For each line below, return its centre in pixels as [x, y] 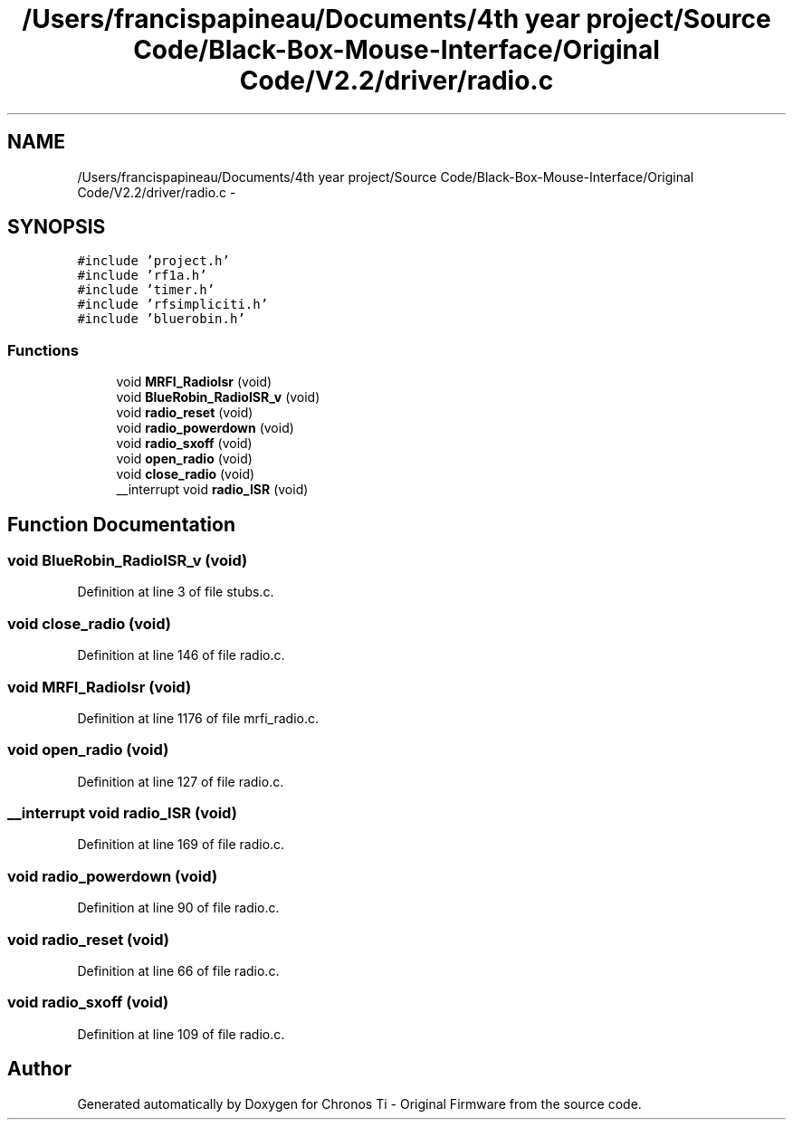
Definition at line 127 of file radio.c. [181, 781]
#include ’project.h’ [153, 261]
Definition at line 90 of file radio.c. [178, 908]
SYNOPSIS [57, 227]
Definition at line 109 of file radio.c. [181, 1034]
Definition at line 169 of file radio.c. [181, 845]
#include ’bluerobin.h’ [161, 319]
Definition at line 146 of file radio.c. [181, 655]
